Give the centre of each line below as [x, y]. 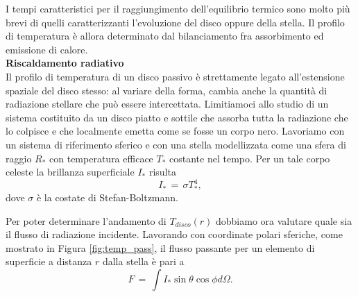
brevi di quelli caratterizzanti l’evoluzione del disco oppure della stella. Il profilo [175, 22]
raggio [19, 158]
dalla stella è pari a [143, 261]
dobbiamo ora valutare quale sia [284, 220]
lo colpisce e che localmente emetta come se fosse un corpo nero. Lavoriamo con [175, 131]
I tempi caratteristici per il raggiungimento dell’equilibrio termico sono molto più [178, 8]
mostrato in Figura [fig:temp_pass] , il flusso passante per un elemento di [160, 247]
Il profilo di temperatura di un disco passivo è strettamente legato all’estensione [175, 76]
